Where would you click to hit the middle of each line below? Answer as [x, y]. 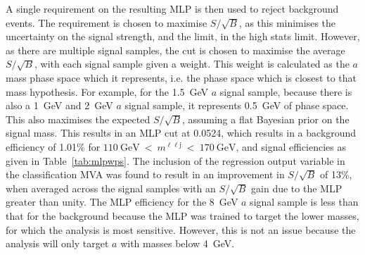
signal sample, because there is [286, 91]
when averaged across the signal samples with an [111, 188]
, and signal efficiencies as [291, 146]
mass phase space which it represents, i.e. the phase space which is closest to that [181, 77]
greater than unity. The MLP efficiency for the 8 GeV [122, 202]
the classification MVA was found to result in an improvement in [145, 174]
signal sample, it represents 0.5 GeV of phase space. [237, 105]
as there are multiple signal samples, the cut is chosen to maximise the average [175, 50]
